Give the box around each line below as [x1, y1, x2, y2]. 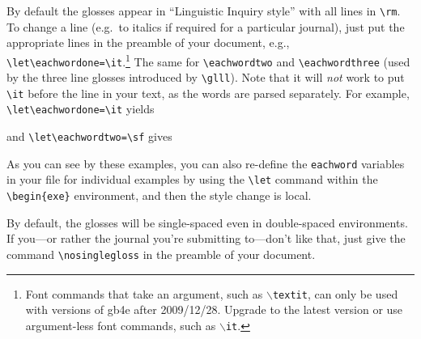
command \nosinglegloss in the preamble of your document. [6, 245, 316, 262]
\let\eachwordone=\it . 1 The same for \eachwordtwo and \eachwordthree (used [6, 50, 410, 70]
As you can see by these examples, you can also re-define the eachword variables [6, 155, 405, 172]
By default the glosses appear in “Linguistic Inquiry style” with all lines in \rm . [6, 2, 401, 19]
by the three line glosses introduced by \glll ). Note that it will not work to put [6, 69, 405, 86]
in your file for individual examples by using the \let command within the [6, 171, 378, 188]
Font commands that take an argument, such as [25, 285, 263, 302]
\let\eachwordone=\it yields [6, 100, 155, 117]
